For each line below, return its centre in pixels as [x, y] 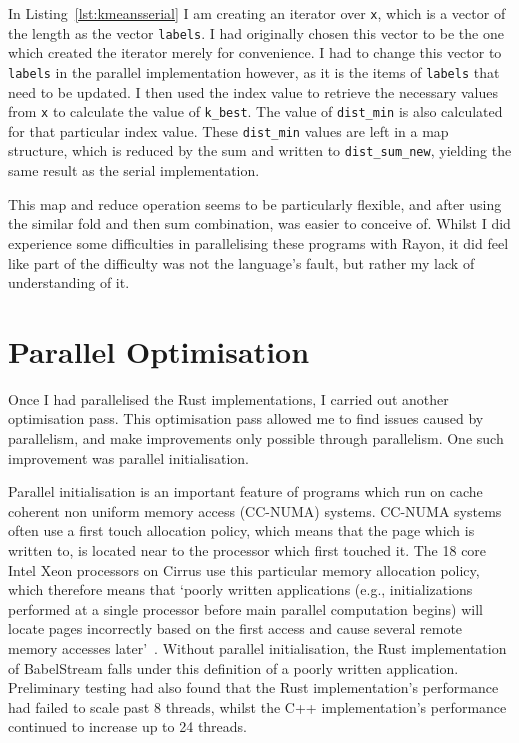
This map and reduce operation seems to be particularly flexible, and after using [255, 203]
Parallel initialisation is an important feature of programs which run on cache [245, 491]
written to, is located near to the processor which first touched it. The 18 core [247, 549]
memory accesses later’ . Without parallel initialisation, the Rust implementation [257, 647]
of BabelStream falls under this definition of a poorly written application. [233, 667]
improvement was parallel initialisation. [128, 457]
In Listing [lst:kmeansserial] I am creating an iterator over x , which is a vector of [257, 13]
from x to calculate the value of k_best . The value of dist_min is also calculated [255, 111]
